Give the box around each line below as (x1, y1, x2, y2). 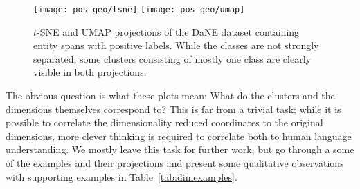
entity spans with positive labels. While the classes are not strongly (33, 38, 319, 52)
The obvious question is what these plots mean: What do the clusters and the (6, 88, 335, 103)
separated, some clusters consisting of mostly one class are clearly (33, 51, 311, 66)
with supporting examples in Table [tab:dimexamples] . (6, 169, 237, 183)
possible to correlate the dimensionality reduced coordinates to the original (6, 115, 323, 130)
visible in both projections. (33, 65, 147, 79)
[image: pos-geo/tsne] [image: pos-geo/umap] (33, 5, 245, 14)
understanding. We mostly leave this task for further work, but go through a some (6, 142, 354, 157)
